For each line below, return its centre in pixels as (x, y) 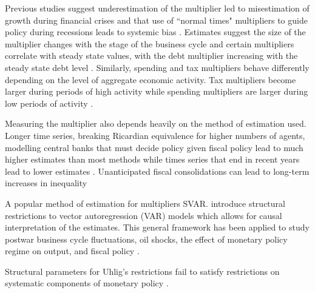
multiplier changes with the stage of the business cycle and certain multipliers (150, 43)
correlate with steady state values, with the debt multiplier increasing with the (151, 56)
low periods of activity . (49, 103)
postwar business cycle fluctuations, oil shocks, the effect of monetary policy (146, 239)
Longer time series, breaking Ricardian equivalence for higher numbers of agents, (155, 135)
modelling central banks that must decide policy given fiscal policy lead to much (154, 147)
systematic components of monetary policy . (87, 283)
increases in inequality (46, 183)
